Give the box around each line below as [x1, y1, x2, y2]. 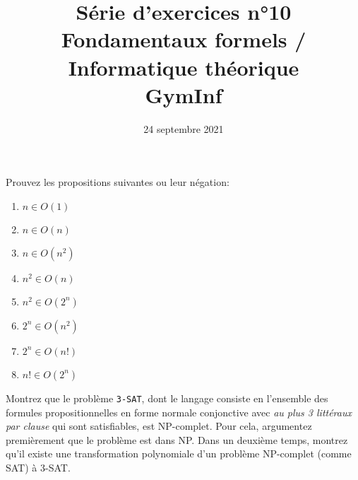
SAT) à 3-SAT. [6, 459, 71, 474]
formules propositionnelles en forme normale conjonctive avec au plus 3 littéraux [6, 404, 352, 419]
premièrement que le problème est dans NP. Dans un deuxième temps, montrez [6, 432, 348, 447]
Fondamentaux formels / [61, 25, 306, 54]
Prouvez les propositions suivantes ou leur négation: [6, 175, 229, 189]
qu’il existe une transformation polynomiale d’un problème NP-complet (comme [6, 446, 352, 461]
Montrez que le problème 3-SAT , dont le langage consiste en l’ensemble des [6, 390, 328, 405]
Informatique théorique [68, 52, 299, 81]
